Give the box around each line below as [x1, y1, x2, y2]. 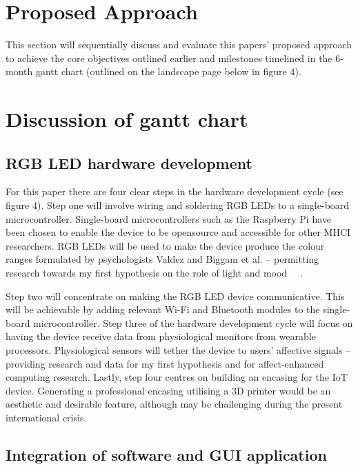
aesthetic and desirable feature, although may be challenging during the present [6, 397, 343, 411]
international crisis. [6, 410, 87, 424]
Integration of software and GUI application [6, 443, 327, 465]
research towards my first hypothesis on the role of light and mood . [6, 266, 303, 280]
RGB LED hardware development [6, 152, 252, 173]
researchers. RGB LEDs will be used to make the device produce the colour [6, 238, 325, 252]
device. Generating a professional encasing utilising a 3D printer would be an [6, 383, 331, 397]
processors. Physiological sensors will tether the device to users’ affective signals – [6, 343, 351, 357]
